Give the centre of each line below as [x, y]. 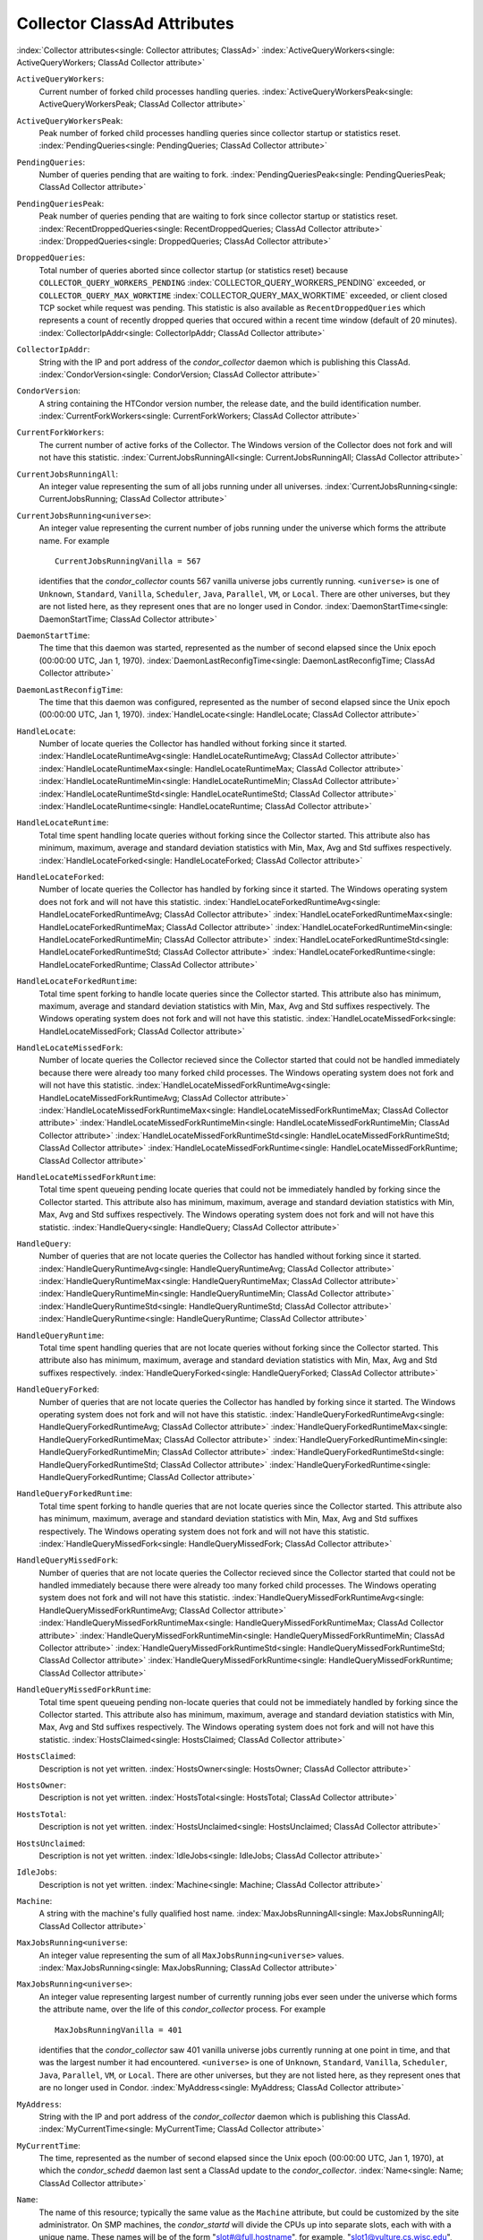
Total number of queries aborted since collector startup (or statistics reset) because [194, 270]
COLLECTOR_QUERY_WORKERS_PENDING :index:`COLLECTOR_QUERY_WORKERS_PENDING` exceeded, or [233, 283]
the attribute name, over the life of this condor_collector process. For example [182, 2009]
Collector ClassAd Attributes [125, 23]
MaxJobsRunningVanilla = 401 [119, 2030]
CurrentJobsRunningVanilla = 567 [128, 561]
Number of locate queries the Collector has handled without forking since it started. [193, 744]
